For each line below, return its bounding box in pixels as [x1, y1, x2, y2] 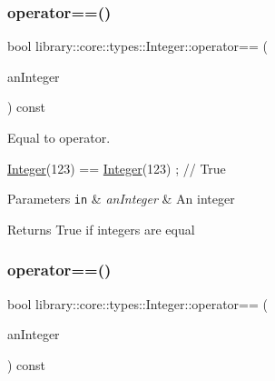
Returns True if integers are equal [7, 219, 195, 238]
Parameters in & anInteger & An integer [7, 189, 235, 208]
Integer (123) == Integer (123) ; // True [7, 158, 226, 177]
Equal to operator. [7, 128, 111, 146]
